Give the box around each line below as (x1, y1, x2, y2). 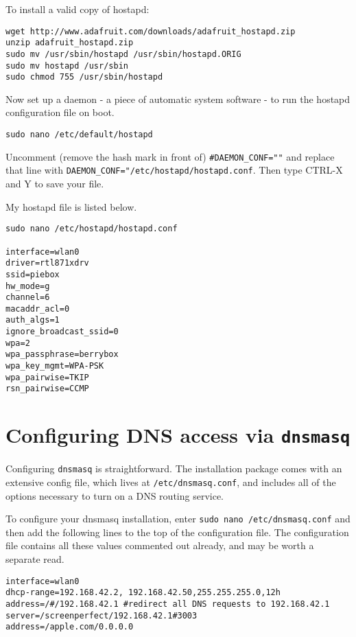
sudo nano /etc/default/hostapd (5, 130, 153, 140)
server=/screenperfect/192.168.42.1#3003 (5, 610, 198, 621)
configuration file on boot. (5, 105, 115, 119)
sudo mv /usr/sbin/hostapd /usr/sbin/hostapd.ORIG (5, 49, 241, 59)
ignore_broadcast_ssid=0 (5, 327, 119, 337)
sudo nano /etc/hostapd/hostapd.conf (5, 224, 178, 234)
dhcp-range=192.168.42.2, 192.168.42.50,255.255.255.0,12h (5, 588, 281, 598)
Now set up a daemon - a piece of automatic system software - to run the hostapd (5, 91, 351, 106)
